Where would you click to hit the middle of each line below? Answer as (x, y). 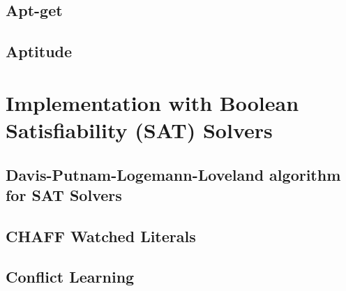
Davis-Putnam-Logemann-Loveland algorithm (173, 174)
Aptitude (39, 51)
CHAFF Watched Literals (101, 236)
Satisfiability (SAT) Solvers (139, 129)
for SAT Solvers (64, 194)
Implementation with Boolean (152, 102)
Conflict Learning (70, 277)
